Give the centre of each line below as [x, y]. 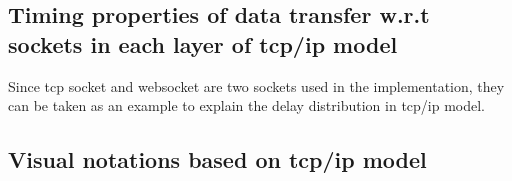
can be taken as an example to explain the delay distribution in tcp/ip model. [246, 105]
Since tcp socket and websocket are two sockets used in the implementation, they [256, 85]
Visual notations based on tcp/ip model [217, 159]
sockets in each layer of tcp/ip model [203, 43]
